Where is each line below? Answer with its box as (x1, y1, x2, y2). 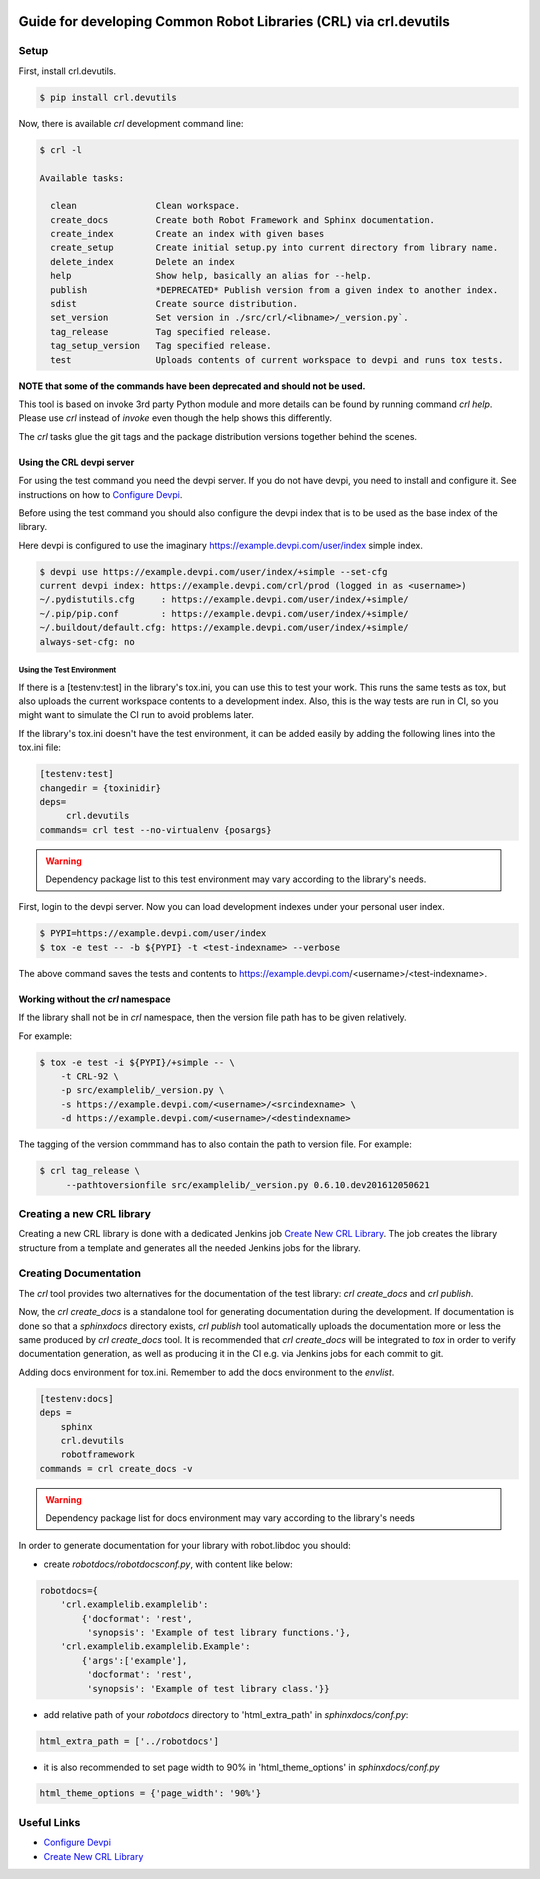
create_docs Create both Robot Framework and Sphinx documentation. (50, 214, 435, 225)
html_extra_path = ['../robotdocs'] (39, 1735, 220, 1747)
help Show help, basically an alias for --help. (50, 270, 372, 282)
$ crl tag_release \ (39, 1165, 140, 1177)
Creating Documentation (18, 1266, 142, 1280)
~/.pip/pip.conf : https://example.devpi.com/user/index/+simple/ (39, 608, 409, 619)
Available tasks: (39, 172, 125, 184)
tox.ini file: (18, 741, 62, 754)
